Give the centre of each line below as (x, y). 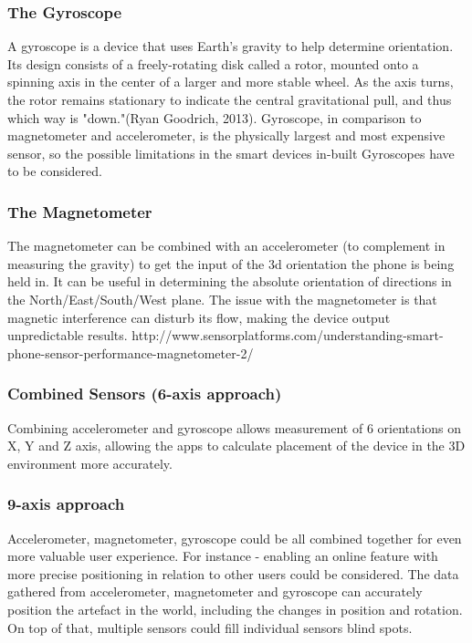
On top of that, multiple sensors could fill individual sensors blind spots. (210, 627)
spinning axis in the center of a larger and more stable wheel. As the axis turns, (231, 82)
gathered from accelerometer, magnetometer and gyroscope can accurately (215, 591)
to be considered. (55, 171)
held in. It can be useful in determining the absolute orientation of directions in (230, 281)
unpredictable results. (68, 335)
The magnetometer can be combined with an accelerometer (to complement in (226, 246)
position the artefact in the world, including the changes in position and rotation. (235, 609)
